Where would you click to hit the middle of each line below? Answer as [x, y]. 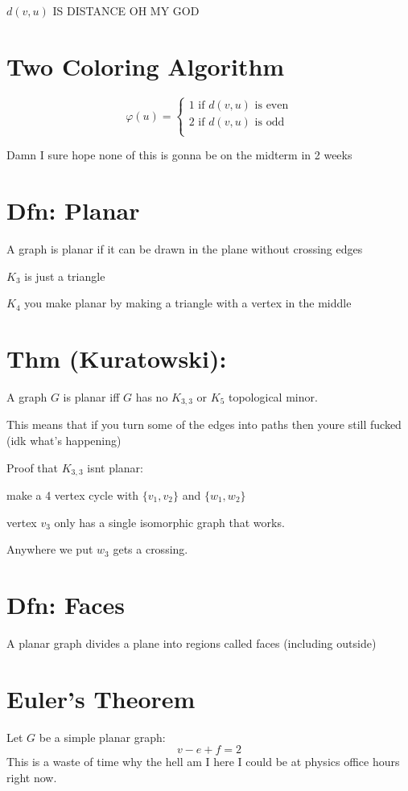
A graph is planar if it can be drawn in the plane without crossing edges [185, 249]
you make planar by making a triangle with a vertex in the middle [188, 303]
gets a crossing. [150, 549]
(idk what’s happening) [64, 440]
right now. [32, 777]
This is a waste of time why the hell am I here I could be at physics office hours [203, 762]
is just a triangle [65, 276]
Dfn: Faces [66, 604]
